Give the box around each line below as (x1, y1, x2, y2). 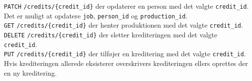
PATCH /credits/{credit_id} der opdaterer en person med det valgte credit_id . (4, 1, 249, 11)
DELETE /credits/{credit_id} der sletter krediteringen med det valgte (4, 29, 217, 39)
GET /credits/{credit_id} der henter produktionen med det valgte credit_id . (4, 20, 243, 30)
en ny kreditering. (4, 67, 57, 78)
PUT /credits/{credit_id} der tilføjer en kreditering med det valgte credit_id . (4, 49, 246, 59)
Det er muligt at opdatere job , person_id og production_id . (4, 10, 188, 20)
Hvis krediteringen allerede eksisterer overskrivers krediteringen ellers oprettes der (4, 58, 248, 68)
